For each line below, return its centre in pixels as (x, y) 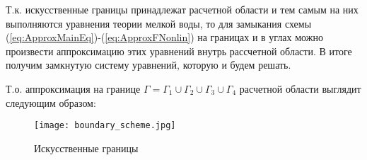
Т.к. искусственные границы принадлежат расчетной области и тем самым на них (182, 9)
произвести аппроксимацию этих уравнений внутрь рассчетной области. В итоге (179, 51)
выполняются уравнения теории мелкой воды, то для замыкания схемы (159, 23)
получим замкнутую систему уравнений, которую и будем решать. (148, 65)
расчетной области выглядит (300, 88)
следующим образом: (51, 102)
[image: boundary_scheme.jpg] (105, 126)
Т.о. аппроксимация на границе (73, 88)
